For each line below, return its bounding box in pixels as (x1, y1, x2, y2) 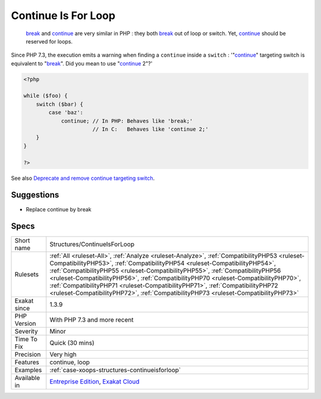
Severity (14, 328, 38, 336)
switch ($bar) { (36, 101, 83, 107)
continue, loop (49, 358, 90, 366)
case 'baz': (48, 109, 83, 116)
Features (14, 358, 40, 366)
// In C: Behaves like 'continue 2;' (92, 126, 209, 133)
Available (14, 374, 40, 382)
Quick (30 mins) (49, 339, 95, 347)
